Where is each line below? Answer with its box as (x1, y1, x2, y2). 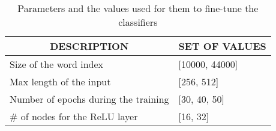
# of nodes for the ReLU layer (10, 109, 138, 123)
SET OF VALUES (178, 39, 266, 53)
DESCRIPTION (50, 39, 129, 53)
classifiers (118, 15, 158, 29)
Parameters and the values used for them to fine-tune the (17, 1, 259, 15)
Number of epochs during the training (10, 92, 169, 106)
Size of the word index (10, 57, 104, 71)
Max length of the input (10, 75, 111, 88)
